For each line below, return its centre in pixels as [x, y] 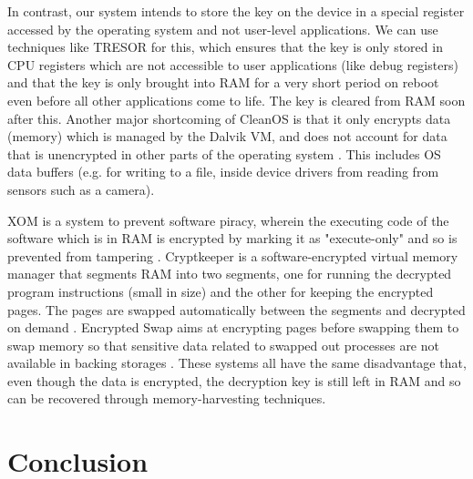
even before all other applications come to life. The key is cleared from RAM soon [236, 100]
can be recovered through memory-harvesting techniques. [167, 398]
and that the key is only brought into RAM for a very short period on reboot [223, 82]
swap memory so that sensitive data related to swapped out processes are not [223, 345]
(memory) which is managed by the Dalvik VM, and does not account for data [227, 136]
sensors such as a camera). [81, 189]
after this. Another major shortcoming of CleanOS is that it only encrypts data [229, 118]
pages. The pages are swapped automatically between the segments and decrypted [236, 309]
